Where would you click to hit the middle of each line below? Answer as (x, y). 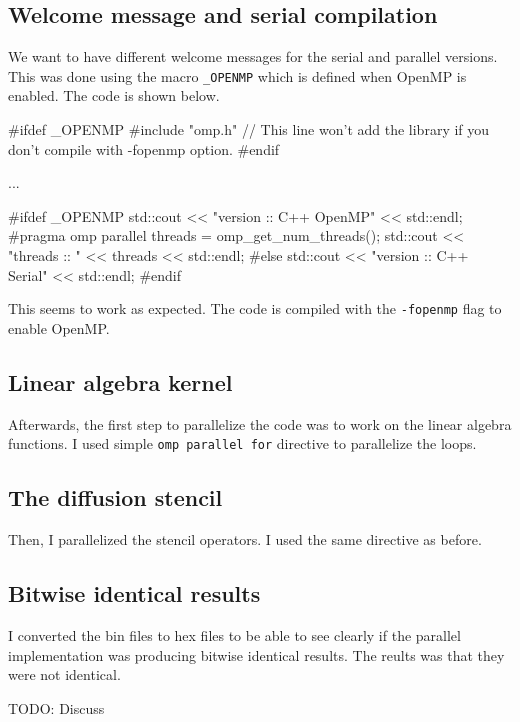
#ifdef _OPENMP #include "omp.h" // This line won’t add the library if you (249, 129)
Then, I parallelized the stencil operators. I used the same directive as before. (245, 539)
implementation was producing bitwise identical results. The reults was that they (256, 654)
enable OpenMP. (59, 327)
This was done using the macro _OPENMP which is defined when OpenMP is (237, 75)
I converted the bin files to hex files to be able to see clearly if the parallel (234, 634)
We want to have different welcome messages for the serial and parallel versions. (253, 56)
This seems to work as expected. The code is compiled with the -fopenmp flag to (255, 308)
